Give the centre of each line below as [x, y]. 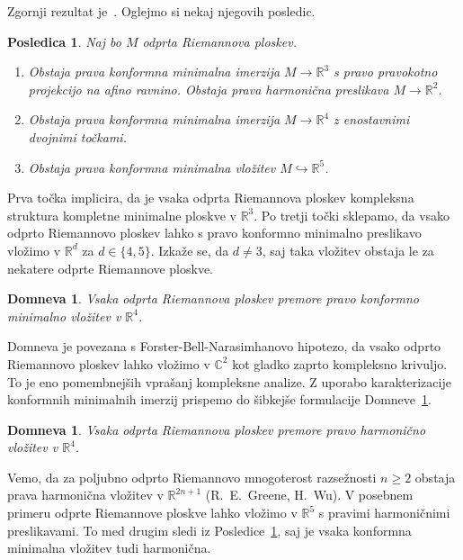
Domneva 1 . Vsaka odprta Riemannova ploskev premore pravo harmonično [217, 429]
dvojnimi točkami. [77, 136]
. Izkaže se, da [190, 250]
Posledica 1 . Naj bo [64, 41]
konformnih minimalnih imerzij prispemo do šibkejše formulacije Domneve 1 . [219, 399]
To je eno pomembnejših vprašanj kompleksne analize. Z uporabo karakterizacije [229, 381]
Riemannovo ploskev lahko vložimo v [109, 363]
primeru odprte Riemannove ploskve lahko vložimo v [152, 513]
